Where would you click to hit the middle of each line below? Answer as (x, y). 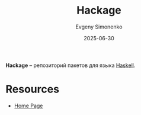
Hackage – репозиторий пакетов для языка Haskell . (70, 65)
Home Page (28, 106)
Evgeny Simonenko (99, 27)
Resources (33, 89)
